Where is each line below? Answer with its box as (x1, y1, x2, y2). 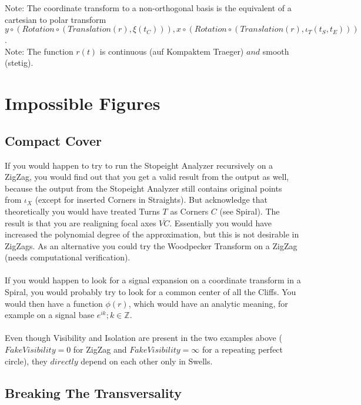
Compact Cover (5, 131, 102, 149)
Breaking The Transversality (5, 383, 182, 401)
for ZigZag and (73, 343, 127, 356)
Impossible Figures (5, 91, 161, 115)
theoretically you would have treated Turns (5, 205, 160, 217)
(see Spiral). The (219, 205, 280, 217)
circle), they (5, 354, 48, 367)
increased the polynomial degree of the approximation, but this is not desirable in (5, 228, 299, 240)
